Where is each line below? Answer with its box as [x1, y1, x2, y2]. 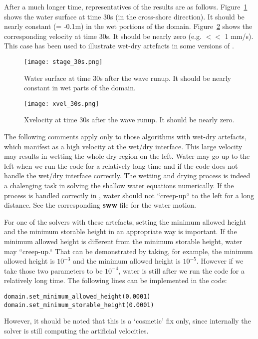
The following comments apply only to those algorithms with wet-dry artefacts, [4, 131, 247, 142]
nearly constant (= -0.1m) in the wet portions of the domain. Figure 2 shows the [4, 21, 253, 31]
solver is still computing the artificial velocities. [4, 325, 149, 336]
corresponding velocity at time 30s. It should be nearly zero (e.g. [4, 30, 202, 41]
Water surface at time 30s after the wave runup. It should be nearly [24, 72, 231, 83]
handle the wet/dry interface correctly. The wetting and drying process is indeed [4, 170, 251, 181]
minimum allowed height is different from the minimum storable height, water [4, 236, 243, 246]
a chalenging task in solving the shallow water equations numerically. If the [4, 180, 234, 191]
